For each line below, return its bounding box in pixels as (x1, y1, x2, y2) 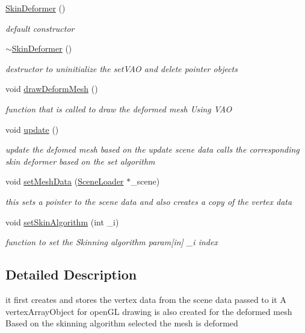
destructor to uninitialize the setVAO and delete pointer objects (5, 62, 238, 75)
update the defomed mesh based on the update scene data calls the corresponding (5, 143, 300, 156)
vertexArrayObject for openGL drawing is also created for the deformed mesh (5, 305, 292, 317)
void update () (5, 123, 59, 135)
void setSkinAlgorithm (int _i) (5, 215, 119, 228)
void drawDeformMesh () (5, 82, 98, 95)
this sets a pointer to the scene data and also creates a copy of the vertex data (5, 195, 292, 207)
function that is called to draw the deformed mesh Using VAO (5, 102, 232, 115)
